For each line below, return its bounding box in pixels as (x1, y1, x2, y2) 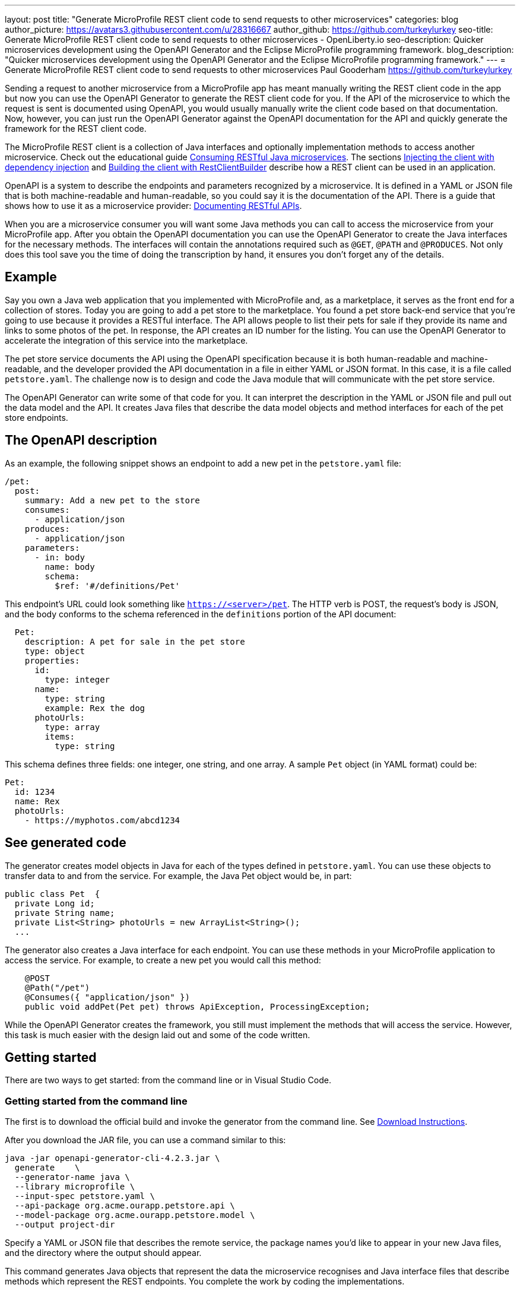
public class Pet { (5, 889, 100, 899)
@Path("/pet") (24, 982, 90, 992)
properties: (24, 655, 80, 665)
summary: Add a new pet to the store (24, 495, 200, 505)
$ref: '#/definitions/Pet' (55, 581, 180, 591)
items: (45, 731, 75, 741)
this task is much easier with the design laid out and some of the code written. (5, 1029, 310, 1040)
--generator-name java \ (14, 1172, 130, 1182)
